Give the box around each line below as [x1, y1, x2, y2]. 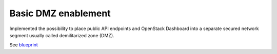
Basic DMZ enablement [9, 8, 111, 19]
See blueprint [9, 42, 38, 48]
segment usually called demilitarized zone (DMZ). [9, 32, 115, 38]
